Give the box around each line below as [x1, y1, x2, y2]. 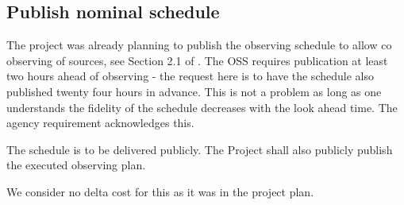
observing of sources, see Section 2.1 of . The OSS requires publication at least [6, 52, 388, 68]
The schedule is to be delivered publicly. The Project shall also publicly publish [6, 141, 393, 157]
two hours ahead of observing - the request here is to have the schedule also [6, 68, 374, 84]
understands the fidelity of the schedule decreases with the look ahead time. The [6, 99, 398, 115]
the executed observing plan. [6, 157, 146, 173]
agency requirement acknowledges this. [6, 114, 194, 131]
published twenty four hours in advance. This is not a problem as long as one [6, 83, 382, 99]
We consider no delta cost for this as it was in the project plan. [6, 183, 314, 199]
